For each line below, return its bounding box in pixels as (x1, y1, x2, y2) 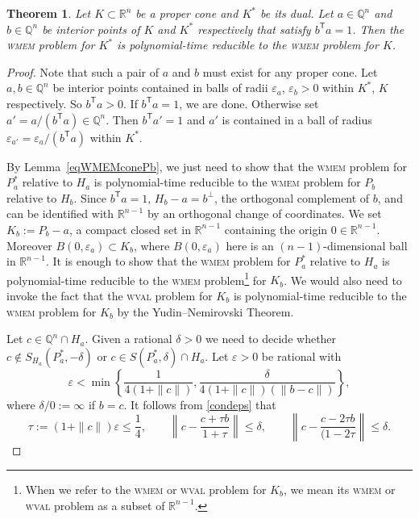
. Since (73, 189, 106, 206)
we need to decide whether (205, 330, 337, 347)
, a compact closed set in (68, 220, 191, 237)
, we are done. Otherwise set (179, 94, 319, 111)
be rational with (261, 347, 342, 364)
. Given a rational (85, 330, 172, 347)
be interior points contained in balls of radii (52, 79, 268, 96)
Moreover (6, 236, 52, 253)
